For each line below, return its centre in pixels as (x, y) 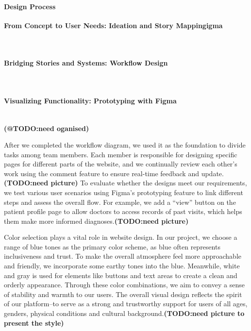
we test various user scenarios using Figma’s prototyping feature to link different (124, 192)
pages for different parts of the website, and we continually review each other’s (121, 164)
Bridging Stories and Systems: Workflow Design (86, 63)
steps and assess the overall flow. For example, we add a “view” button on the (120, 202)
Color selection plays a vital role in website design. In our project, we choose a (121, 237)
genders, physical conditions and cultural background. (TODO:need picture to (124, 313)
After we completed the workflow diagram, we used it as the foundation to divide (125, 144)
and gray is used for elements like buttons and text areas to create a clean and (121, 275)
